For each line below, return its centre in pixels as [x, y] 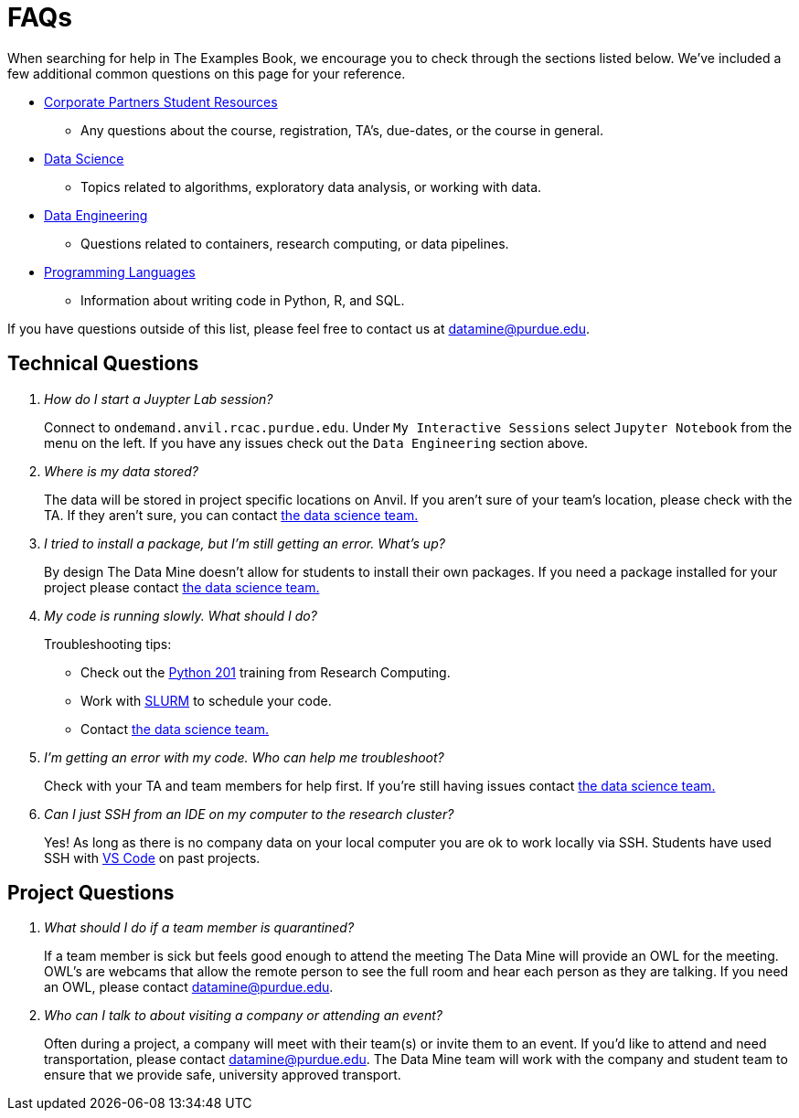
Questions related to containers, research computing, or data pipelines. [295, 243]
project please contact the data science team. [182, 587]
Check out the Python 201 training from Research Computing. [266, 672]
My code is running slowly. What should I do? [181, 615]
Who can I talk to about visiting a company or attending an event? [243, 1016]
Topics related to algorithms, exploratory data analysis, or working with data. [311, 186]
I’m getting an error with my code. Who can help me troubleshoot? [244, 757]
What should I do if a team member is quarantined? [199, 928]
